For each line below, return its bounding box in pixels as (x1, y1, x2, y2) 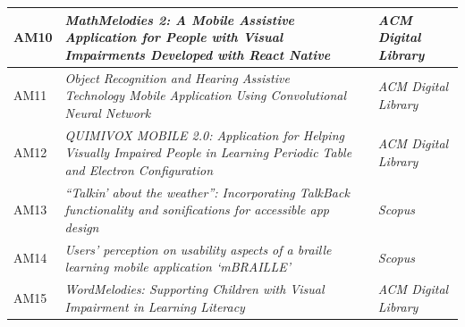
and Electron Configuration (64, 160, 214, 179)
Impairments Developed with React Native (64, 45, 331, 63)
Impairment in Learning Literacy (64, 297, 245, 315)
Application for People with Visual (64, 28, 283, 46)
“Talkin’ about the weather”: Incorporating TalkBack (64, 182, 350, 201)
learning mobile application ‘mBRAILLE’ (64, 257, 291, 276)
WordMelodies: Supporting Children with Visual (64, 280, 325, 298)
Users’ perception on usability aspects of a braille (64, 239, 332, 258)
